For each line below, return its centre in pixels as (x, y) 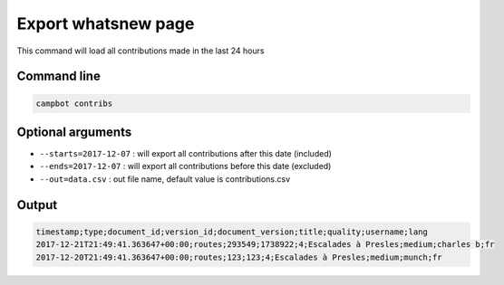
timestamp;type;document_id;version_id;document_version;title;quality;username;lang (232, 232)
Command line (59, 76)
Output (37, 205)
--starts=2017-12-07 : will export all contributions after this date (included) (186, 154)
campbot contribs (74, 103)
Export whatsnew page (106, 24)
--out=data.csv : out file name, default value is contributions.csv (165, 179)
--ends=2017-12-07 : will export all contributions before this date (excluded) (185, 166)
